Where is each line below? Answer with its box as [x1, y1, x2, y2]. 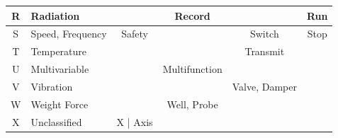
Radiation [30, 8, 80, 23]
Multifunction [162, 62, 222, 76]
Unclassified [30, 114, 82, 129]
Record [174, 8, 210, 23]
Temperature [30, 44, 87, 59]
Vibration [30, 79, 73, 93]
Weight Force [30, 96, 89, 111]
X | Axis [116, 114, 153, 129]
